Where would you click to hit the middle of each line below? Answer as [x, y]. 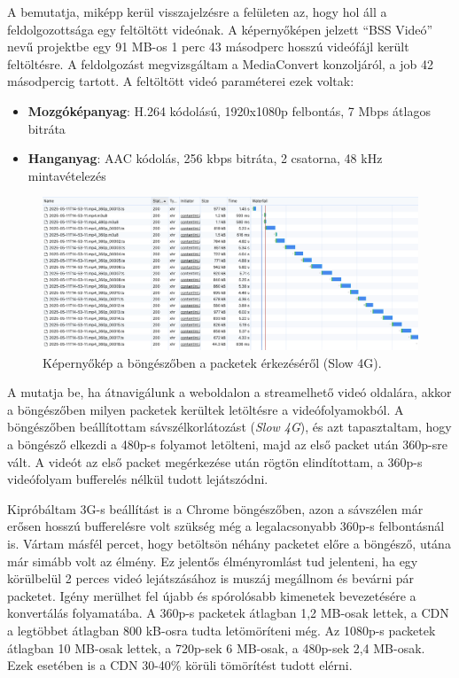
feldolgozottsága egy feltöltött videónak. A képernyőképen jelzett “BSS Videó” [220, 29]
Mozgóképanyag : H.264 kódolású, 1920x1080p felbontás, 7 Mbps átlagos [229, 110]
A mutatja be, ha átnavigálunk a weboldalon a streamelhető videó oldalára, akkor [229, 392]
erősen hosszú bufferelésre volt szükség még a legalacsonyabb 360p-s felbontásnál [226, 526]
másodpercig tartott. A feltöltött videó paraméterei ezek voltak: [181, 81]
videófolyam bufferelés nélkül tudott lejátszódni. [138, 479]
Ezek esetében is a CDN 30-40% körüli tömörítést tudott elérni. [180, 665]
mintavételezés [67, 175]
